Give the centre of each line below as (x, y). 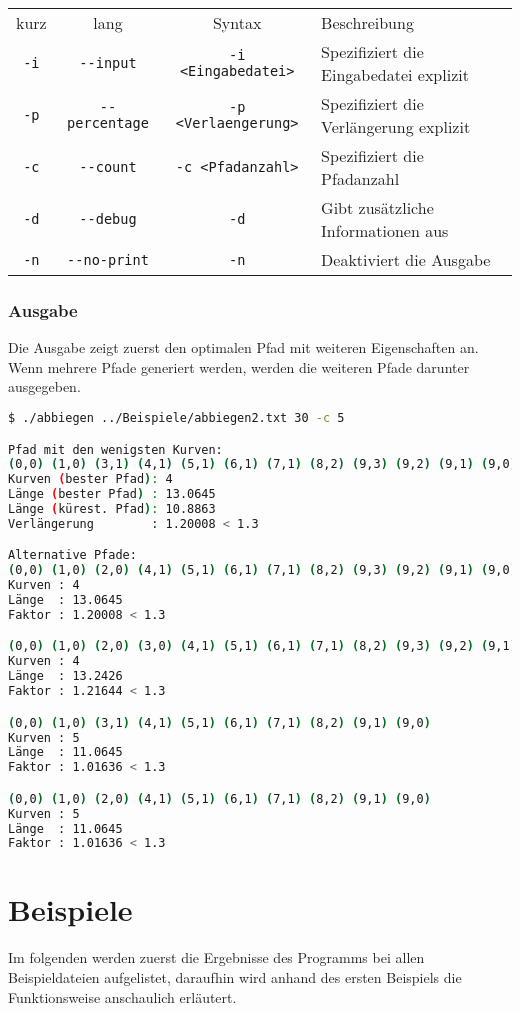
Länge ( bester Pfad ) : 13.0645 (112, 494)
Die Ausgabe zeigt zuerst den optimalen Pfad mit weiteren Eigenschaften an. (243, 347)
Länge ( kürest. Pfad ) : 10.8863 (112, 509)
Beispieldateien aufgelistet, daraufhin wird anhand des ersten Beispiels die (235, 977)
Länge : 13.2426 (65, 676)
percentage (108, 123)
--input (108, 63)
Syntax (237, 22)
